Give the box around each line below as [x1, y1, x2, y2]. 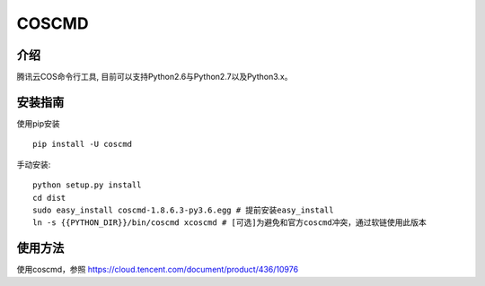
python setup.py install [32, 180, 142, 190]
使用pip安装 [16, 117, 60, 129]
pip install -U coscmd [32, 139, 133, 150]
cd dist [32, 193, 66, 203]
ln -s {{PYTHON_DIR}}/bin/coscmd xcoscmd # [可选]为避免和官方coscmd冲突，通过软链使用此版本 [32, 218, 427, 228]
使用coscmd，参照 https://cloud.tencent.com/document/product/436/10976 [16, 264, 299, 275]
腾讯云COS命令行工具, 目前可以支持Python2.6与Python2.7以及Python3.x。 [16, 72, 293, 82]
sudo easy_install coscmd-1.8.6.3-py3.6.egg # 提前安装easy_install [32, 204, 334, 215]
